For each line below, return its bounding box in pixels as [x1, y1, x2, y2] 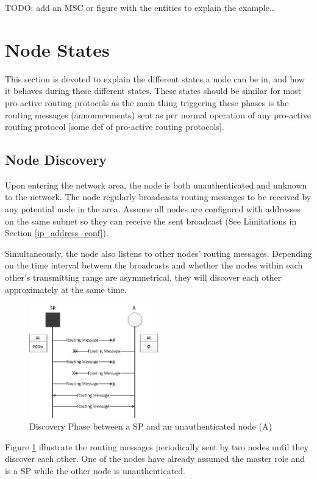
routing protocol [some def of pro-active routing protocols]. [5, 120, 224, 133]
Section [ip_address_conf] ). [5, 226, 109, 239]
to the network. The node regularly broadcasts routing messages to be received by [5, 190, 312, 203]
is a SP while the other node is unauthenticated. [5, 464, 185, 477]
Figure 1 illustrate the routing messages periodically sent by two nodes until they [5, 440, 308, 453]
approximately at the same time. [5, 283, 127, 295]
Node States [5, 37, 110, 62]
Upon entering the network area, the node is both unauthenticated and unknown [5, 178, 307, 191]
